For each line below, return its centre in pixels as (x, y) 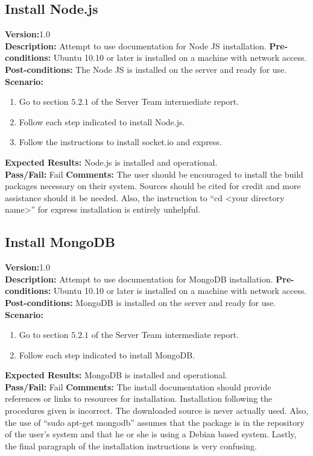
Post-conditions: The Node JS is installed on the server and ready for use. (146, 69)
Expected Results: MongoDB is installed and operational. (116, 375)
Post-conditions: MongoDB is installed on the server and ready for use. (141, 302)
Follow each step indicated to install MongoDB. (107, 354)
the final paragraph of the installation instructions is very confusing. (131, 445)
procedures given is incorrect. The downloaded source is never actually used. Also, (157, 411)
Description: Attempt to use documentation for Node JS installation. (136, 45)
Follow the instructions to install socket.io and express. (120, 142)
